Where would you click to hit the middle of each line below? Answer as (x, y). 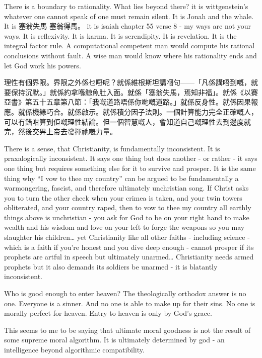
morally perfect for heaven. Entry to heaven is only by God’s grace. (108, 313)
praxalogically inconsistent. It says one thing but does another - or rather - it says (131, 158)
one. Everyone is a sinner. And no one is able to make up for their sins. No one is (130, 303)
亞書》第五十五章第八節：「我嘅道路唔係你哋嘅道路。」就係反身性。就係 (120, 102)
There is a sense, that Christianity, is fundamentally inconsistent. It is (112, 148)
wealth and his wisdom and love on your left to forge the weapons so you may (124, 227)
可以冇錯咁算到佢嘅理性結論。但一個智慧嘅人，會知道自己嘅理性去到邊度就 (127, 121)
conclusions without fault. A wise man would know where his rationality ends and (130, 55)
